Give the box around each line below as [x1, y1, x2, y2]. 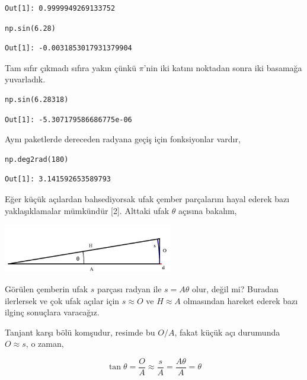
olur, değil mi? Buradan [192, 283, 279, 295]
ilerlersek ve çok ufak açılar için [5, 294, 120, 306]
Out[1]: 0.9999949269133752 [5, 4, 116, 12]
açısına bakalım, [178, 204, 237, 216]
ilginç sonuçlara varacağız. [5, 306, 100, 318]
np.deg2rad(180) [5, 155, 69, 164]
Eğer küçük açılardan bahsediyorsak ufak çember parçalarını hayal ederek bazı [5, 192, 290, 205]
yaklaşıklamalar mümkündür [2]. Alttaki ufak [5, 204, 170, 216]
